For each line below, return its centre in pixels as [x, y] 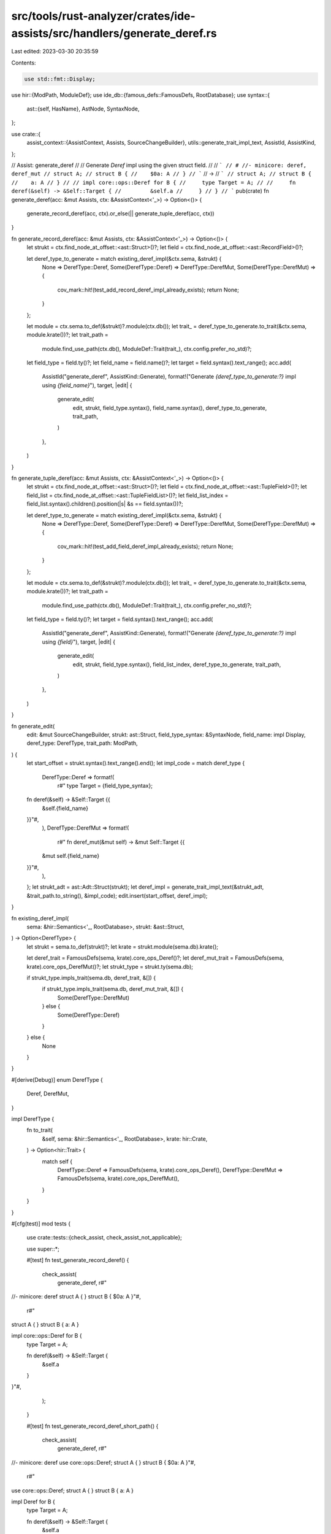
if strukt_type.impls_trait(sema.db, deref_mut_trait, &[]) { [113, 989]
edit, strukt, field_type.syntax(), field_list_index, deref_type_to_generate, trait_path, [177, 664]
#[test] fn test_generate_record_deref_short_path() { [93, 1426]
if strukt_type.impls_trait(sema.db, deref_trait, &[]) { [91, 977]
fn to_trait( [40, 1130]
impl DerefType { [33, 1119]
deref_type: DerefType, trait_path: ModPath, [82, 743]
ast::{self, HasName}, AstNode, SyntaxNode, [83, 109]
